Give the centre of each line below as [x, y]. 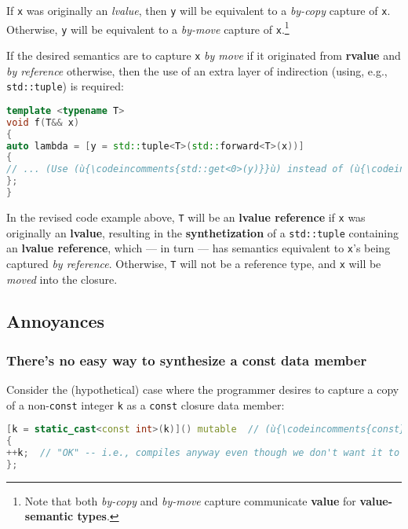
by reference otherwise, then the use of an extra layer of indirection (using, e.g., [197, 70]
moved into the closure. [62, 279]
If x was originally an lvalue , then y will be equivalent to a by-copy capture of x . [199, 10]
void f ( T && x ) [43, 122]
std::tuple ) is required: [65, 86]
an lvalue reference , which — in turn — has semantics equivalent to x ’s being [199, 248]
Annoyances [56, 321]
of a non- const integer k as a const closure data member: [146, 404]
